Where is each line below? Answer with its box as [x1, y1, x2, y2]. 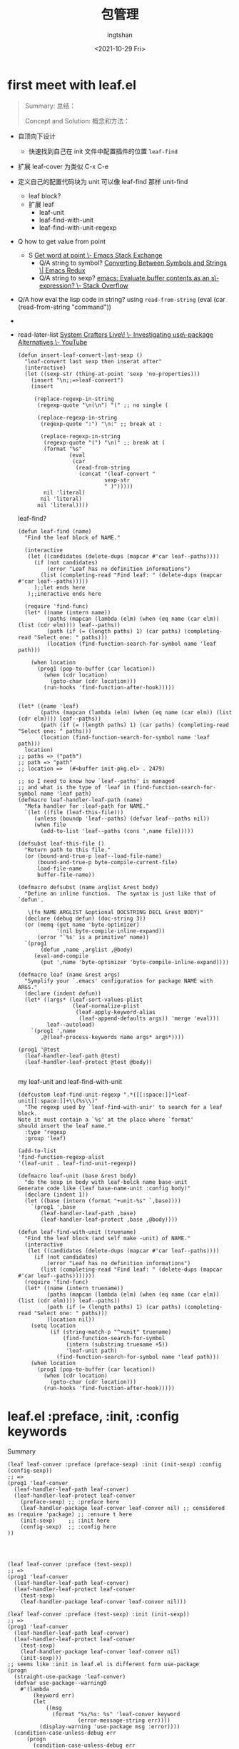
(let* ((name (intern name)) [24, 609, 111, 616]
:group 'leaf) [24, 1135, 66, 1142]
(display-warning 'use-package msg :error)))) [39, 1723, 180, 1730]
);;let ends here [34, 584, 86, 591]
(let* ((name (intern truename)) [24, 1284, 124, 1292]
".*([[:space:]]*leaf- [123, 1091, 191, 1098]
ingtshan [106, 30, 133, 39]
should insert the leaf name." [17, 1122, 111, 1130]
